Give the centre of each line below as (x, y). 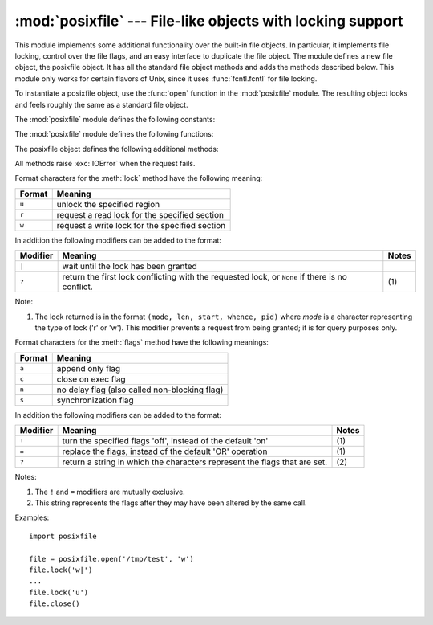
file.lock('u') (59, 592)
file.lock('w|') (61, 570)
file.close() (55, 604)
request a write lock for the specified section (141, 225)
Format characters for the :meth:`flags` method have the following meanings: (142, 342)
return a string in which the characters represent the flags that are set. (195, 462)
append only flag (89, 368)
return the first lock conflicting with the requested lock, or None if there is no (205, 277)
